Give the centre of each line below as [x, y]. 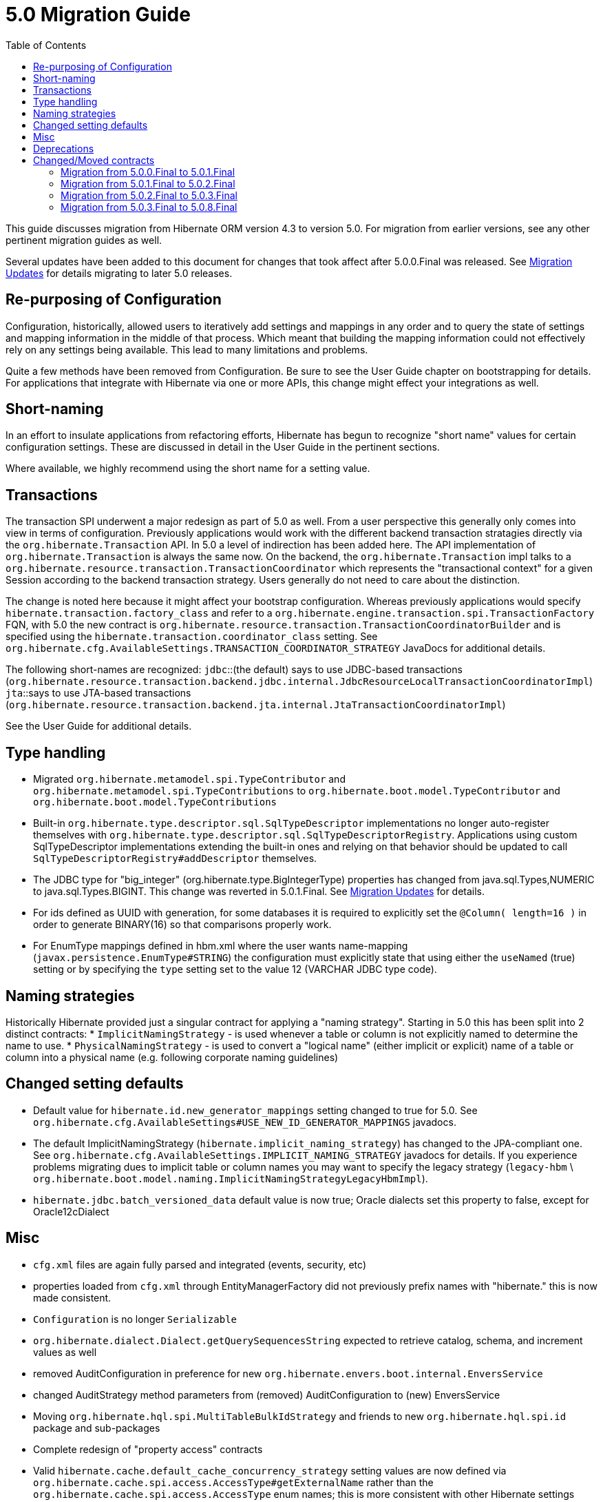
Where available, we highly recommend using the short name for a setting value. [188, 469]
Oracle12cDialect [71, 1211]
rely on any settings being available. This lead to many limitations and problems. [187, 349]
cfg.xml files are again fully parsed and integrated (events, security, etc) [200, 1264]
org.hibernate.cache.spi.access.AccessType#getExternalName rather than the [233, 1482]
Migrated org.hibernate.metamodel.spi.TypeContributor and [189, 779]
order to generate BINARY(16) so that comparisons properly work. [182, 925]
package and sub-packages [97, 1428]
